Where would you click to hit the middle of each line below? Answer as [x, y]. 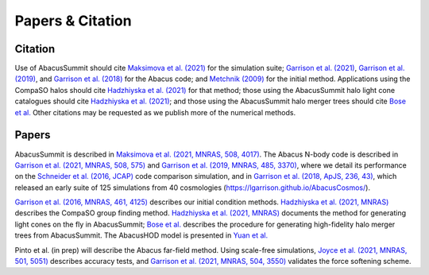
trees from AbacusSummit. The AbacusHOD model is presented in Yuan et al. [141, 235]
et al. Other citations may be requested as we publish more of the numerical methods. [155, 112]
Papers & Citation [73, 21]
